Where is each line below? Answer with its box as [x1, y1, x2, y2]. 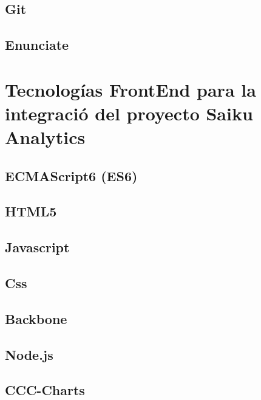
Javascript [5, 238, 70, 257]
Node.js [5, 345, 53, 364]
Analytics [5, 125, 86, 150]
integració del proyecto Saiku [5, 100, 253, 125]
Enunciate [5, 35, 69, 54]
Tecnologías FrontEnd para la [5, 77, 256, 102]
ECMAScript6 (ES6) [5, 166, 138, 185]
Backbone [5, 309, 67, 328]
